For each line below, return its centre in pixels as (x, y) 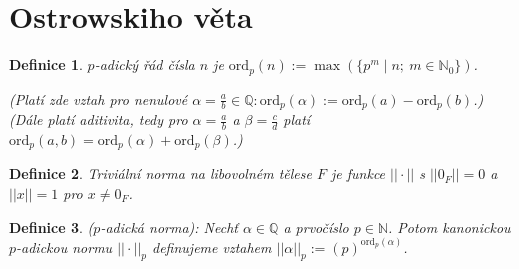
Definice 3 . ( (51, 226)
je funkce (358, 173)
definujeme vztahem (212, 246)
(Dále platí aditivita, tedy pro (98, 119)
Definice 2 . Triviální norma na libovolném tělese (160, 173)
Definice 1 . (46, 64)
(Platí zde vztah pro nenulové (98, 98)
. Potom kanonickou (449, 226)
